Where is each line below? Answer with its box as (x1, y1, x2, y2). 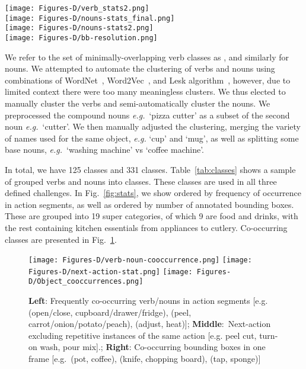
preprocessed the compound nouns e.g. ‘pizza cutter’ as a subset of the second (5, 108, 290, 121)
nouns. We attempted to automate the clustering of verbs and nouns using (5, 62, 275, 75)
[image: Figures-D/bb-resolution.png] (5, 33, 158, 42)
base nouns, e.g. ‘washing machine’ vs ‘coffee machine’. (5, 143, 204, 156)
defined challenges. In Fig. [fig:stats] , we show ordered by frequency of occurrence (5, 187, 302, 199)
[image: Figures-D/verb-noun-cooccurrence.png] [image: (28, 256, 252, 265)
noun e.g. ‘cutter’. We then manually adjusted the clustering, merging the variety (5, 120, 301, 133)
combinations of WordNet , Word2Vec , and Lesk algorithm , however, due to (5, 73, 291, 86)
